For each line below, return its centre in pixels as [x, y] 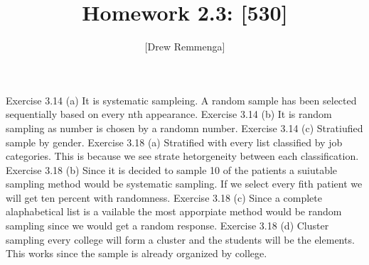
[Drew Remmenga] [185, 47]
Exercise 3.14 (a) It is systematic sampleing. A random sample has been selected [181, 100]
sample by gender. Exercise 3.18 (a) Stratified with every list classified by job [174, 142]
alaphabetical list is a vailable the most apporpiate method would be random [174, 211]
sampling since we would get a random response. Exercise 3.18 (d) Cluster [167, 226]
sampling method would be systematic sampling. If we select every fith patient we [184, 184]
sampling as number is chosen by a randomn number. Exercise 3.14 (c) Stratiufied [184, 128]
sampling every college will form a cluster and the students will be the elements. [180, 239]
